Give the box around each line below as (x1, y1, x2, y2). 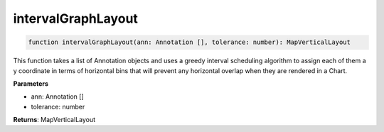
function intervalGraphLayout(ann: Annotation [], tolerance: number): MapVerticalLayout (28, 38, 351, 46)
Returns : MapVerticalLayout (13, 116, 96, 124)
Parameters (13, 79, 49, 88)
